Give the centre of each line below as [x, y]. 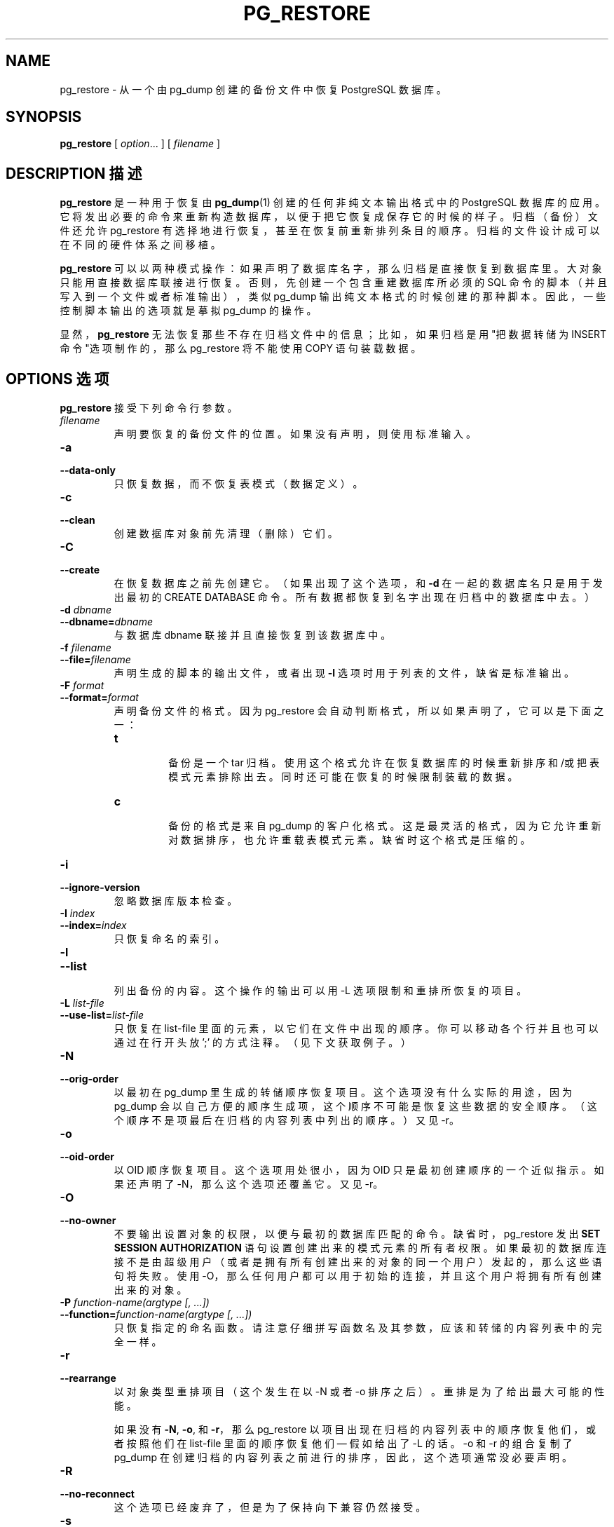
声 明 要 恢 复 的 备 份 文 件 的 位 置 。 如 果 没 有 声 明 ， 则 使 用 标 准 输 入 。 [295, 434]
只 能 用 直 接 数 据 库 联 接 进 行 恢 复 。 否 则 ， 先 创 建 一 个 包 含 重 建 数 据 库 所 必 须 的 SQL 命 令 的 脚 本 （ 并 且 [334, 283]
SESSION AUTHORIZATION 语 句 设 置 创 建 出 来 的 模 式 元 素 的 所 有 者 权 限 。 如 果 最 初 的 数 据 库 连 [360, 1248]
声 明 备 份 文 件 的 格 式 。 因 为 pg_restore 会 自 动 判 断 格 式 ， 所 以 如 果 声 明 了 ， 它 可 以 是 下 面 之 [359, 711]
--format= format [99, 698]
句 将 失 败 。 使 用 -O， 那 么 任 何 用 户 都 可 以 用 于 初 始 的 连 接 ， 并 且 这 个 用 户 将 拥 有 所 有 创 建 [357, 1276]
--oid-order [87, 1157]
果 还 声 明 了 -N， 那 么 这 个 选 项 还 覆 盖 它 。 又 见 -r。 [248, 1184]
